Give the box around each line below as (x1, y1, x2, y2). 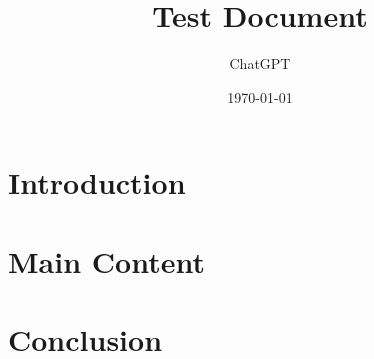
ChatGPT (229, 53, 291, 74)
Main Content (8, 240, 205, 281)
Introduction (8, 162, 186, 203)
